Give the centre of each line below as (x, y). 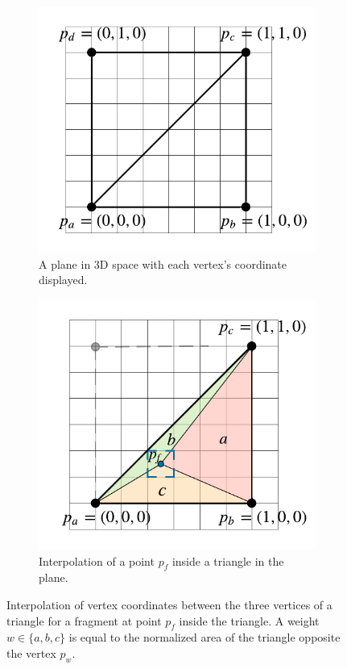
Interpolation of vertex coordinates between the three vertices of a (169, 605)
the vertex (31, 653)
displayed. (63, 280)
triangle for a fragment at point (84, 620)
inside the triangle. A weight (249, 620)
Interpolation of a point (97, 560)
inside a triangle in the (228, 560)
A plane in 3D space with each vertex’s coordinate (163, 263)
